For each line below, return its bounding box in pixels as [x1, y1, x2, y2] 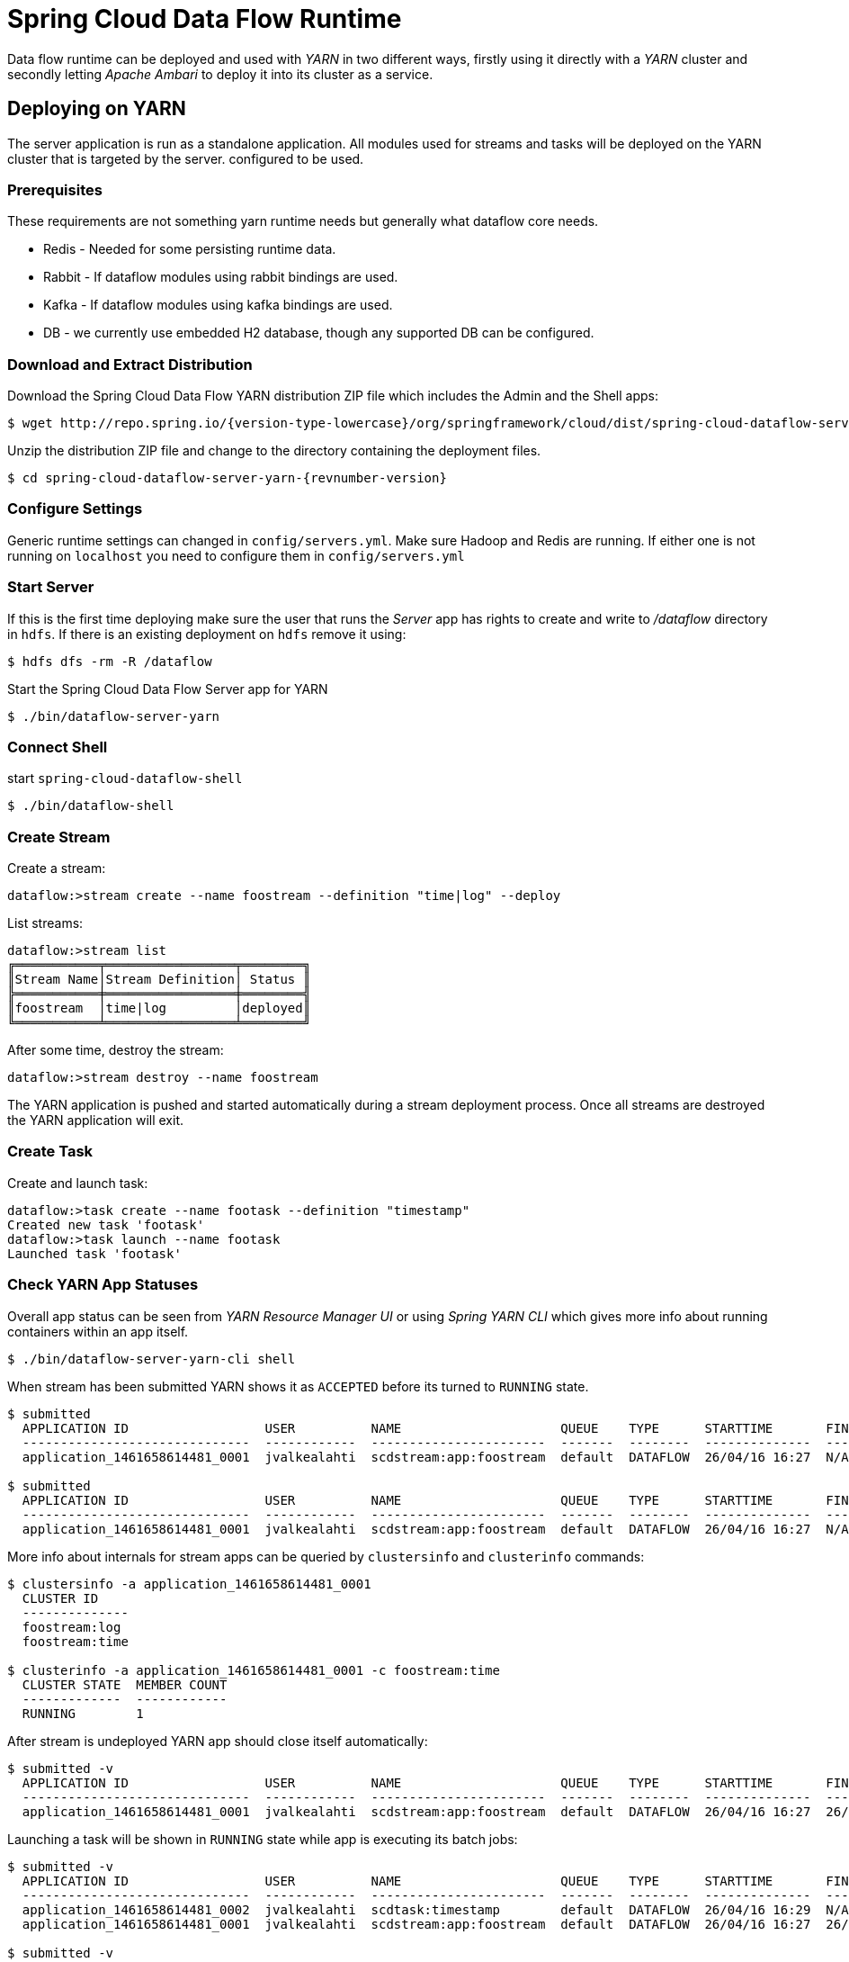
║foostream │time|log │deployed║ [7, 1001, 311, 1016]
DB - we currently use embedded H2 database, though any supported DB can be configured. [43, 325, 594, 341]
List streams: [7, 915, 84, 931]
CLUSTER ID [22, 1590, 99, 1606]
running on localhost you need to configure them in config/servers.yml [7, 547, 465, 563]
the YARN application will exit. [7, 1112, 183, 1129]
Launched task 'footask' [7, 1246, 182, 1261]
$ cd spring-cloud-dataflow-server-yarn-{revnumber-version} [7, 471, 447, 486]
